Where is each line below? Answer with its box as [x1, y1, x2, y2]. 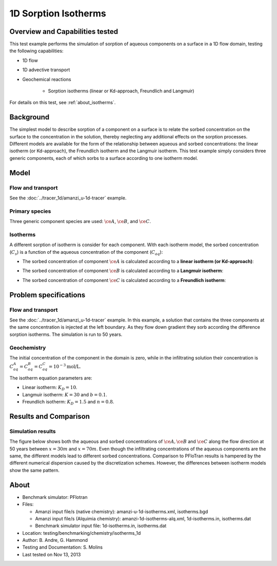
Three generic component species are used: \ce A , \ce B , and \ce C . [9, 218, 151, 225]
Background [9, 113, 50, 122]
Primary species [9, 208, 51, 215]
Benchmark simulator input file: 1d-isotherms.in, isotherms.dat [35, 523, 167, 529]
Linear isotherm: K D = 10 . [22, 385, 77, 392]
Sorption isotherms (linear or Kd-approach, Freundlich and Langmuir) [48, 88, 194, 94]
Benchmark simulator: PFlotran [22, 494, 88, 500]
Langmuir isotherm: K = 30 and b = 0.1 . [22, 391, 108, 397]
